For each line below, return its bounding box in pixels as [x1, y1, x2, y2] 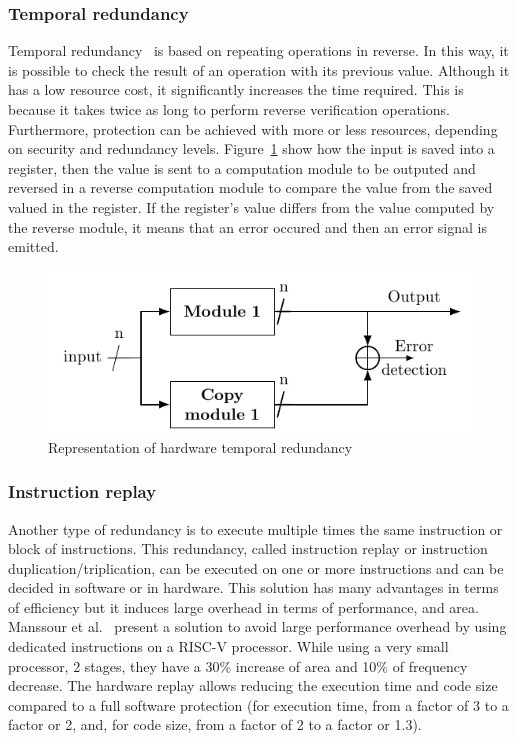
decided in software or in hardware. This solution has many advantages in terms [8, 577, 499, 598]
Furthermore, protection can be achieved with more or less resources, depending [8, 118, 498, 139]
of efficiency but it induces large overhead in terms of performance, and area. [8, 596, 479, 617]
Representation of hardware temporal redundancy [48, 436, 353, 457]
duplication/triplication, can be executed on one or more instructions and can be [8, 557, 504, 578]
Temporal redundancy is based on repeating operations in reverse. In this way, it [8, 40, 509, 61]
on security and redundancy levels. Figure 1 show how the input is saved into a [8, 138, 495, 159]
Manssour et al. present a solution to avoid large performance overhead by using [8, 616, 507, 637]
